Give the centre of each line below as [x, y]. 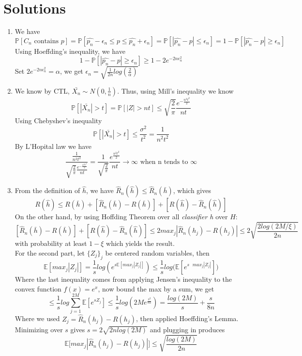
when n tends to [164, 162]
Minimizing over [39, 329]
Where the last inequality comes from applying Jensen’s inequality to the [123, 279]
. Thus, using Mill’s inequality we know [175, 90]
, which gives [192, 190]
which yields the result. [140, 243]
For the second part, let [50, 252]
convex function [38, 288]
